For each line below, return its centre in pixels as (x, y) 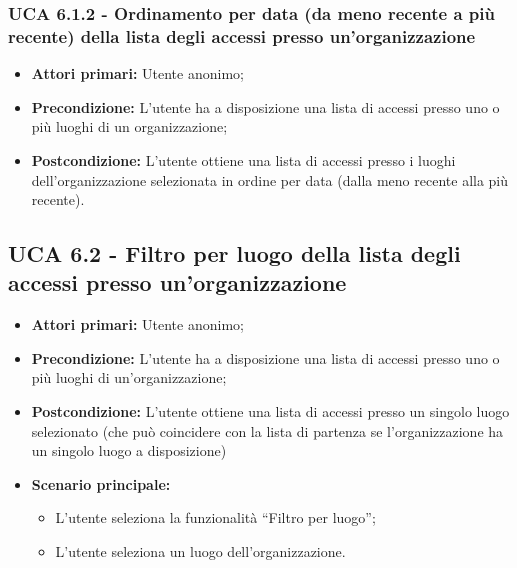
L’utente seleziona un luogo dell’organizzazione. (200, 551)
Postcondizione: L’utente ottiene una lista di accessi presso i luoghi (243, 159)
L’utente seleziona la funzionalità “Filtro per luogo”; (215, 517)
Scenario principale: (101, 483)
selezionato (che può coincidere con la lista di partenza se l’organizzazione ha (267, 430)
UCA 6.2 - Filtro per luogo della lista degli (234, 253)
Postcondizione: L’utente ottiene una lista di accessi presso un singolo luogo (270, 411)
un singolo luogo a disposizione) (129, 450)
